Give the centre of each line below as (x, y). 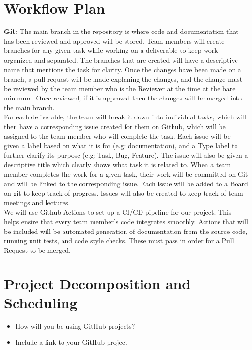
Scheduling (41, 302)
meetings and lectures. (37, 202)
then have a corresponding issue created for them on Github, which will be (115, 126)
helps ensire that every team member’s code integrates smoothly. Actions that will (126, 221)
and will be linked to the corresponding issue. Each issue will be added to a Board (126, 183)
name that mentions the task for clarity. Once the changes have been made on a (123, 69)
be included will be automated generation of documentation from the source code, (126, 231)
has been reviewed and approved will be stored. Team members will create (114, 41)
